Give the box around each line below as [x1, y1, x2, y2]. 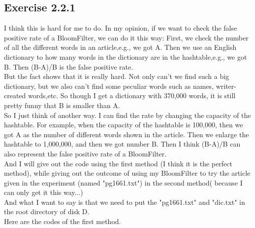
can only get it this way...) [4, 187, 83, 197]
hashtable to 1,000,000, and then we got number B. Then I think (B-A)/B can [4, 139, 241, 149]
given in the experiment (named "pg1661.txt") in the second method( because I [4, 177, 243, 188]
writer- [216, 80, 236, 91]
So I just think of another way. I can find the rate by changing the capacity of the [4, 110, 251, 120]
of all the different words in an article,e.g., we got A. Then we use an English [4, 42, 237, 52]
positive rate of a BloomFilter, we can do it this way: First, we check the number [4, 32, 249, 42]
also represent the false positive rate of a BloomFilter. [4, 148, 167, 158]
